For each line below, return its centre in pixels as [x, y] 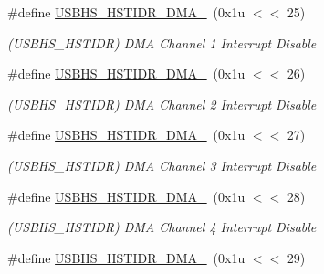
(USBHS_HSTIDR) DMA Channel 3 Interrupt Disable [162, 165]
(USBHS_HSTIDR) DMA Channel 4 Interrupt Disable [162, 227]
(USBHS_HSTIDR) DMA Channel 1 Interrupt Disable [162, 42]
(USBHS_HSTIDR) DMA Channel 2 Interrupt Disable [162, 104]
